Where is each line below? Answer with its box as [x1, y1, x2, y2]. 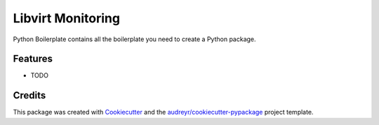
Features [13, 53, 53, 65]
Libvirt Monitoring [13, 10, 121, 26]
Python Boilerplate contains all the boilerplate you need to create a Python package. [13, 35, 256, 43]
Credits [13, 89, 46, 101]
